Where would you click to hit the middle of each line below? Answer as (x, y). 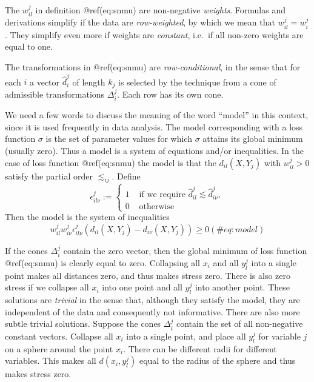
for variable (279, 336)
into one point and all (142, 287)
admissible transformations (55, 94)
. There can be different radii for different (200, 348)
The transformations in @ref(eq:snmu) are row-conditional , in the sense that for (153, 67)
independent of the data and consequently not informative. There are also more (152, 311)
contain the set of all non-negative (239, 323)
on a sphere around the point (59, 348)
